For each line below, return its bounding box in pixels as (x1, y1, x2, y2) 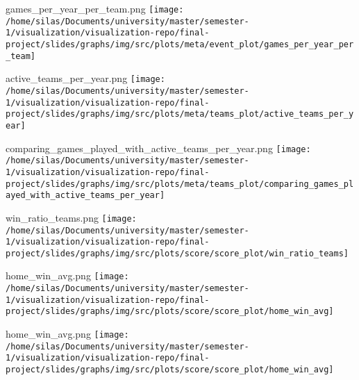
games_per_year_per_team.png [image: (6, 1, 184, 15)
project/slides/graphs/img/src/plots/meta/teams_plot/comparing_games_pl (6, 179, 354, 189)
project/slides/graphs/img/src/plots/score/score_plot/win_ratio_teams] (6, 248, 349, 258)
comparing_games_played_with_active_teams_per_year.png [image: (6, 140, 311, 155)
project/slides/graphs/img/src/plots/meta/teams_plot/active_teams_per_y (6, 109, 354, 119)
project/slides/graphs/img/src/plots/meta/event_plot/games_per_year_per (6, 39, 354, 49)
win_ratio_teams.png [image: (6, 210, 137, 224)
